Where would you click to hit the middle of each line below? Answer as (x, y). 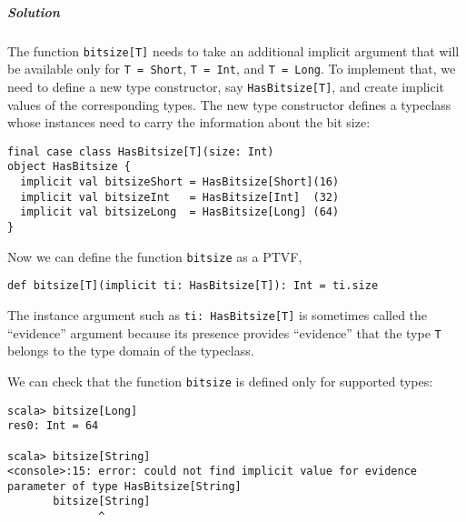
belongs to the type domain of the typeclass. (131, 351)
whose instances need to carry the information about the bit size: (189, 122)
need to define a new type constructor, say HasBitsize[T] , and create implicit (226, 86)
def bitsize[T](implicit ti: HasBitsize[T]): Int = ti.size (193, 286)
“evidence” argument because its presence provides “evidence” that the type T (224, 332)
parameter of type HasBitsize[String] (124, 486)
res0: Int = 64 (53, 426)
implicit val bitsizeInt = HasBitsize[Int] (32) (180, 197)
